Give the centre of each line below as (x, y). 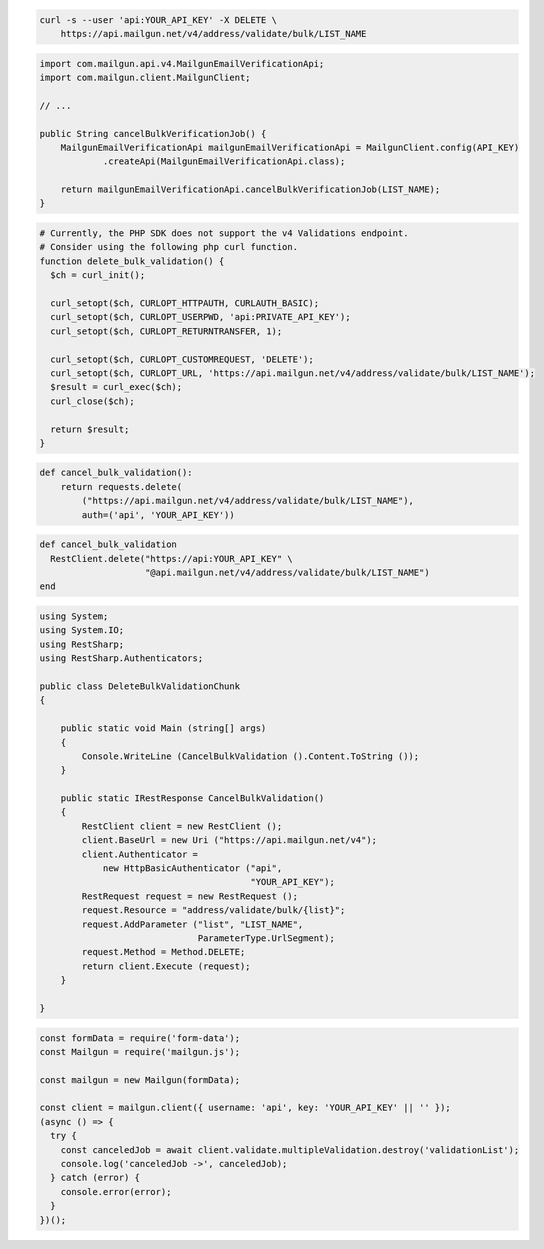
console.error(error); (116, 1191)
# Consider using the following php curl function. (169, 247)
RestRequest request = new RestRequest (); (190, 896)
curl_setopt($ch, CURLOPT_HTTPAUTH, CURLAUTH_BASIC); (185, 303)
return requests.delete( (121, 486)
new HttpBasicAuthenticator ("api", (192, 868)
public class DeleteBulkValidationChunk (139, 686)
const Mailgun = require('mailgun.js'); (139, 1051)
